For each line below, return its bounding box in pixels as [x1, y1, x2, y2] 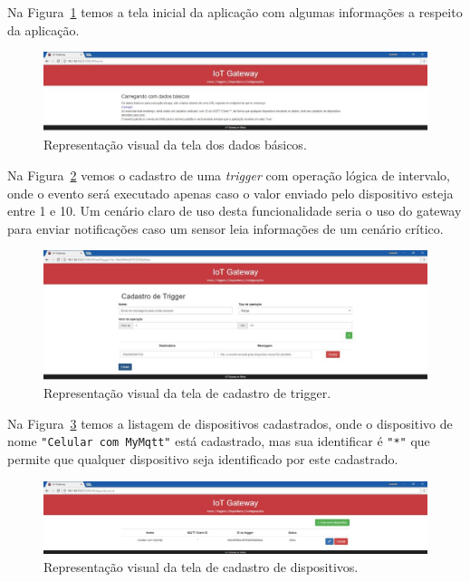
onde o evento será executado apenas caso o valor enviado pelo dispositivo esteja [7, 183, 454, 202]
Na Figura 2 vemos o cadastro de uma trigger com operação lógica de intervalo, [7, 165, 450, 184]
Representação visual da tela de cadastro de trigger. [43, 383, 331, 403]
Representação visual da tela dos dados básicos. [43, 135, 307, 154]
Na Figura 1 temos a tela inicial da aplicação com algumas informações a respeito [7, 3, 463, 21]
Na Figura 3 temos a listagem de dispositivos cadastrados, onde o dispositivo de [7, 413, 453, 432]
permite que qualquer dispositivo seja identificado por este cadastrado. [7, 450, 398, 469]
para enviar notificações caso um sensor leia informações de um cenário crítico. [7, 218, 444, 238]
